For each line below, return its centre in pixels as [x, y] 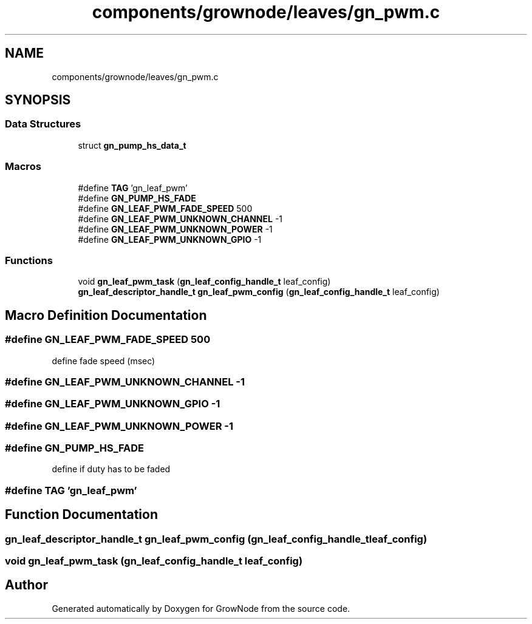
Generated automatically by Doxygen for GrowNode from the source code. [201, 608]
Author [26, 585]
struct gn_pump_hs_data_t [132, 145]
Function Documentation [81, 515]
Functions [29, 260]
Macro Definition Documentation [106, 315]
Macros [23, 167]
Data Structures [43, 124]
